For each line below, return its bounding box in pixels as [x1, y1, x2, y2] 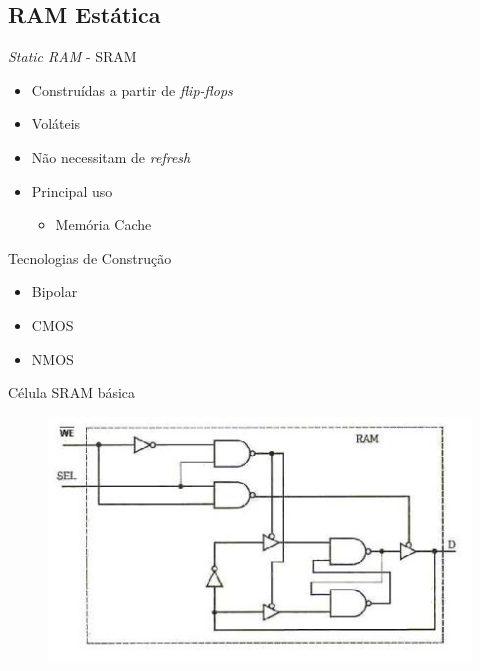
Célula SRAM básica [8, 382, 136, 403]
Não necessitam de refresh [31, 146, 191, 167]
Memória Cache [55, 214, 152, 235]
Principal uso [31, 180, 113, 201]
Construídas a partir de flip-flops [31, 79, 233, 100]
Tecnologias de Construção [8, 247, 172, 268]
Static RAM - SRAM [8, 46, 137, 67]
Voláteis [31, 113, 81, 134]
